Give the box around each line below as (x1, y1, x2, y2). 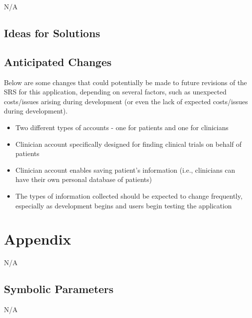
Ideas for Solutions (4, 25, 101, 40)
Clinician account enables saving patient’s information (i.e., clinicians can (15, 164, 235, 175)
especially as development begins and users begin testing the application (15, 200, 232, 210)
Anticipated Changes (4, 54, 112, 69)
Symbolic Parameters (4, 281, 114, 296)
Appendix (4, 229, 71, 249)
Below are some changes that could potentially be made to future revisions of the (4, 77, 247, 87)
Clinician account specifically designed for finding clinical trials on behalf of (15, 138, 242, 149)
